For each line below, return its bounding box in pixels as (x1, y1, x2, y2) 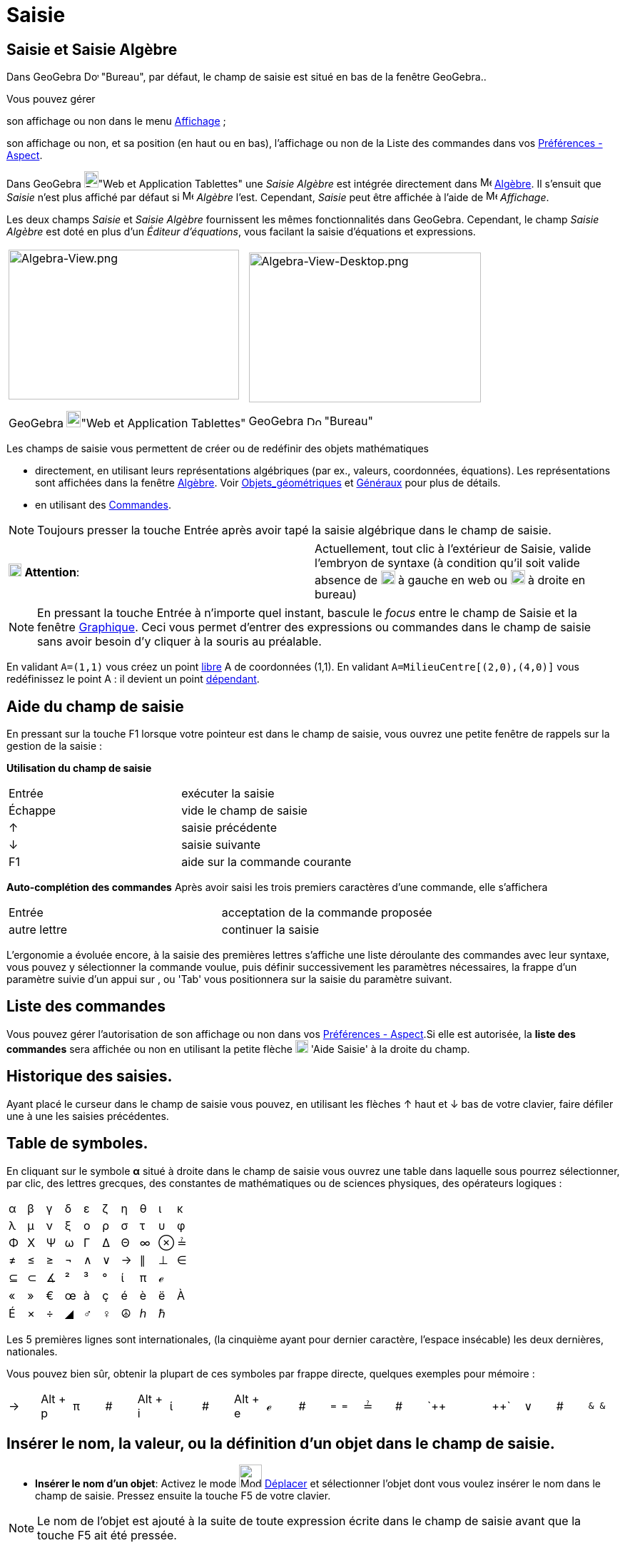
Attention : (24, 565, 80, 580)
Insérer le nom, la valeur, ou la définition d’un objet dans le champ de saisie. (6, 1434, 555, 1452)
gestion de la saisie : (6, 740, 103, 753)
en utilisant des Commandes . (35, 499, 171, 511)
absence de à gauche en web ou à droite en (315, 573, 586, 588)
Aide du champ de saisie (6, 697, 184, 716)
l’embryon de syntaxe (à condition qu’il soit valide (315, 556, 580, 571)
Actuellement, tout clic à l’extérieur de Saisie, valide (315, 541, 591, 556)
